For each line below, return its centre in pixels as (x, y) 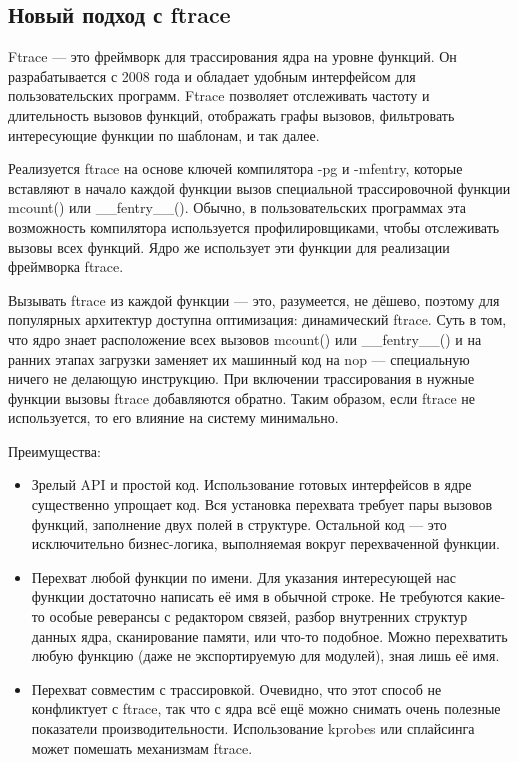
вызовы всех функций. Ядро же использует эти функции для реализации (229, 246)
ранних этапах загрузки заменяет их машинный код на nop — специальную (239, 358)
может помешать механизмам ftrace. (142, 747)
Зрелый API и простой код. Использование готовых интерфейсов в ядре (251, 484)
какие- (486, 596)
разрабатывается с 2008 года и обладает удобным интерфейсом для (212, 75)
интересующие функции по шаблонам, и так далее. (164, 134)
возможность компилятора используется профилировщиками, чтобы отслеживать (254, 226)
